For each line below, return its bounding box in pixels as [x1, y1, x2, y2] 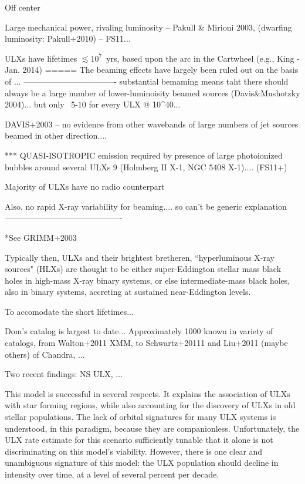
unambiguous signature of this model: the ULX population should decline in [5, 456, 279, 469]
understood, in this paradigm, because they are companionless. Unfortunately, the [5, 422, 300, 434]
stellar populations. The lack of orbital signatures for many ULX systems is [5, 411, 276, 423]
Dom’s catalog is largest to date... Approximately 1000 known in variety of [5, 325, 273, 337]
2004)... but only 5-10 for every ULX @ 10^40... [5, 98, 181, 110]
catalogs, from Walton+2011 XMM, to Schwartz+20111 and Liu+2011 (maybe [5, 337, 288, 349]
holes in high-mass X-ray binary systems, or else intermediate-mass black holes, [5, 274, 290, 286]
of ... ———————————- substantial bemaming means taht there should [5, 75, 289, 87]
